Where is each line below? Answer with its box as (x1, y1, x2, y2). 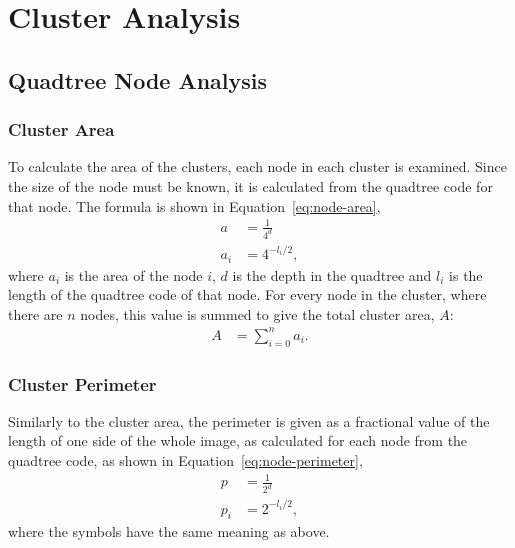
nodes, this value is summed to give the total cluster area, (80, 303, 435, 324)
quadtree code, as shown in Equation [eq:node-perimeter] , (8, 450, 363, 471)
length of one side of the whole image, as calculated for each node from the (8, 430, 468, 451)
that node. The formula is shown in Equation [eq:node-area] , (8, 195, 381, 216)
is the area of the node (64, 264, 203, 285)
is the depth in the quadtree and (232, 264, 432, 285)
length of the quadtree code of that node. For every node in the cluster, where (8, 284, 487, 305)
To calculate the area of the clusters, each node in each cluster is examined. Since (8, 156, 507, 177)
